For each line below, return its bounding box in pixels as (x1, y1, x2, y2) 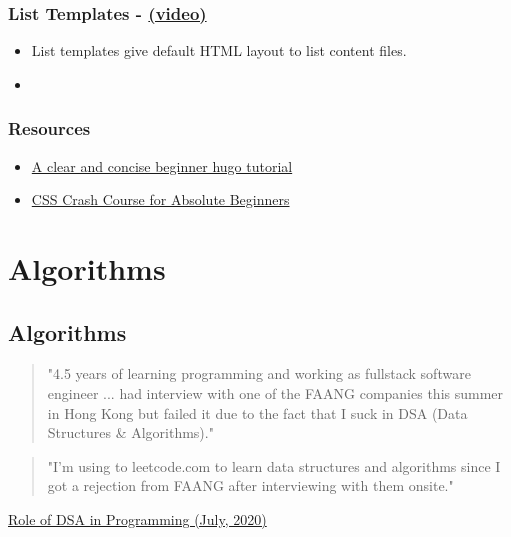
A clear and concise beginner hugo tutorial (31, 155, 293, 176)
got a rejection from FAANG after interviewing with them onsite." (47, 475, 454, 496)
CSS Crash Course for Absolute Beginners (31, 189, 290, 210)
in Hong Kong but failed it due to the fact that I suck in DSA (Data (47, 402, 468, 423)
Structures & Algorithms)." (47, 422, 214, 443)
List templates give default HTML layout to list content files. (31, 40, 407, 61)
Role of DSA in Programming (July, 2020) (8, 508, 267, 529)
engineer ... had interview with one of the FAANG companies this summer (47, 382, 504, 403)
